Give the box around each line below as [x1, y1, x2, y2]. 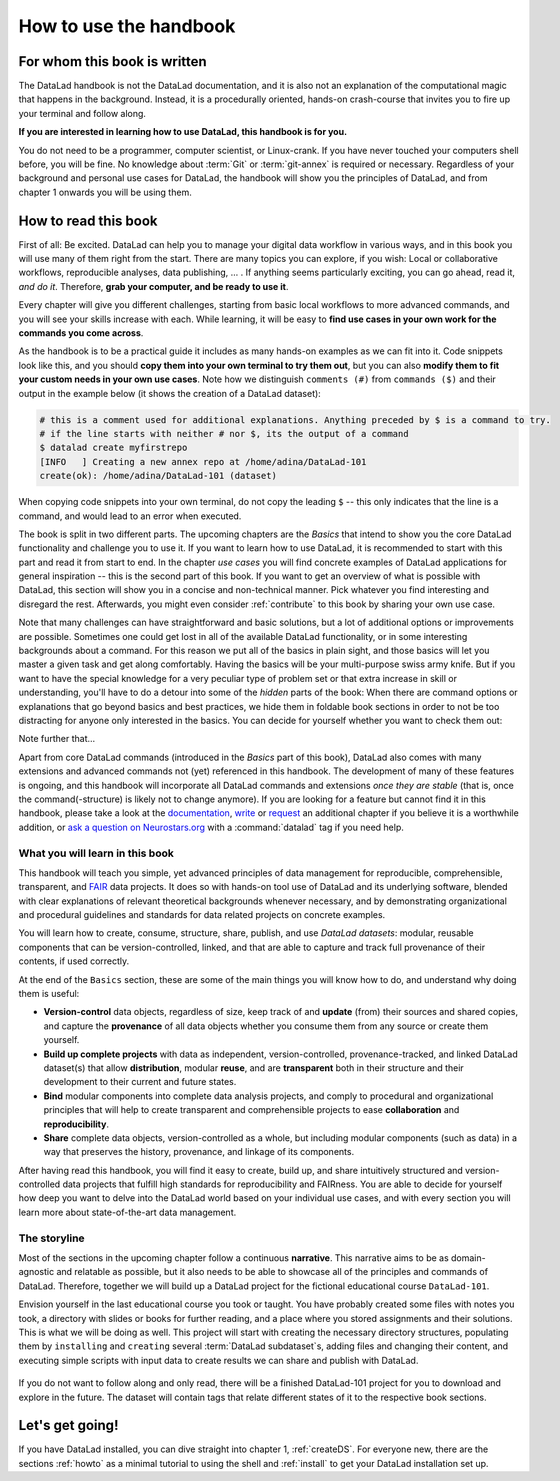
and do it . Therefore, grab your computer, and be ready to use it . [18, 280, 289, 292]
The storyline [18, 1231, 85, 1245]
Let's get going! [18, 1417, 119, 1434]
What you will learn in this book [18, 846, 174, 860]
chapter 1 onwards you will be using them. [18, 186, 192, 198]
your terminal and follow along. [18, 107, 147, 119]
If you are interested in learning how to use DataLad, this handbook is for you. [18, 126, 348, 138]
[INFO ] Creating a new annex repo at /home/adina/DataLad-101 [39, 456, 367, 467]
